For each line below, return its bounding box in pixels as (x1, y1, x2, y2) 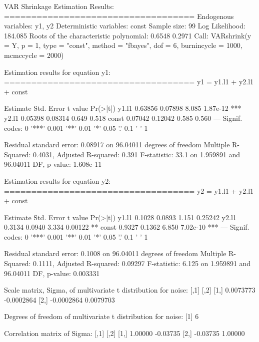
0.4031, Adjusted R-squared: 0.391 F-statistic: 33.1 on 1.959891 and (33, 149, 240, 159)
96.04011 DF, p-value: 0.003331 (4, 268, 100, 278)
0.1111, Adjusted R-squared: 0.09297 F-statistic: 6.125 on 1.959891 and (33, 258, 251, 269)
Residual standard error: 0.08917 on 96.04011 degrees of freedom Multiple (4, 139, 230, 150)
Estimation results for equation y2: (4, 175, 111, 186)
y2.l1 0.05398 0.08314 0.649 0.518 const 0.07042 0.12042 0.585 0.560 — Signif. (4, 112, 242, 123)
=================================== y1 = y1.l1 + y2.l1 (4, 76, 254, 87)
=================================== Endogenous (4, 10, 234, 21)
